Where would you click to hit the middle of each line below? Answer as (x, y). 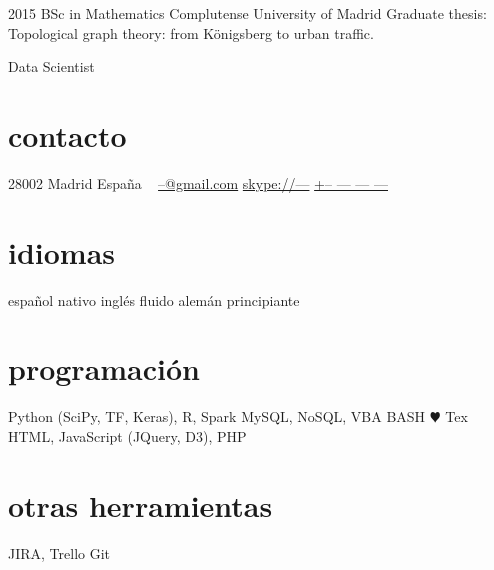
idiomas (62, 251)
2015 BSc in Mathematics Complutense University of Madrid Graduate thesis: (247, 13)
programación (104, 368)
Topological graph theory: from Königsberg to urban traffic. (191, 32)
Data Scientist (51, 66)
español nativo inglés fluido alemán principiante (154, 299)
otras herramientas (140, 504)
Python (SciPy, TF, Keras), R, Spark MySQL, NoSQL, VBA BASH (217, 416)
